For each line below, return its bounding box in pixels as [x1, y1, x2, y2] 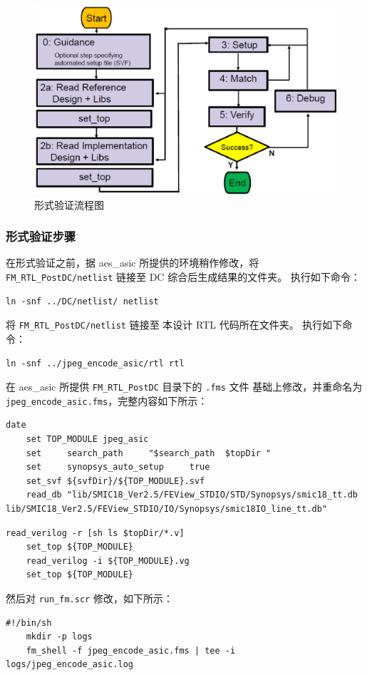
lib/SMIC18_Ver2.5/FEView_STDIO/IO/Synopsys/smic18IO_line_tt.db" [6, 503, 328, 514]
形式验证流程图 [34, 197, 104, 212]
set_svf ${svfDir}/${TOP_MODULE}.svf [26, 475, 205, 486]
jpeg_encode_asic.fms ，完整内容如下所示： [6, 393, 208, 408]
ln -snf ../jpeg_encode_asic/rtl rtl [6, 358, 185, 369]
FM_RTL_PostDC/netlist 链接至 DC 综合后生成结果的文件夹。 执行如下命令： [6, 269, 361, 284]
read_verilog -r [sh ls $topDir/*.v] [6, 527, 185, 538]
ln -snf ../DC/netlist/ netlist [6, 296, 159, 306]
